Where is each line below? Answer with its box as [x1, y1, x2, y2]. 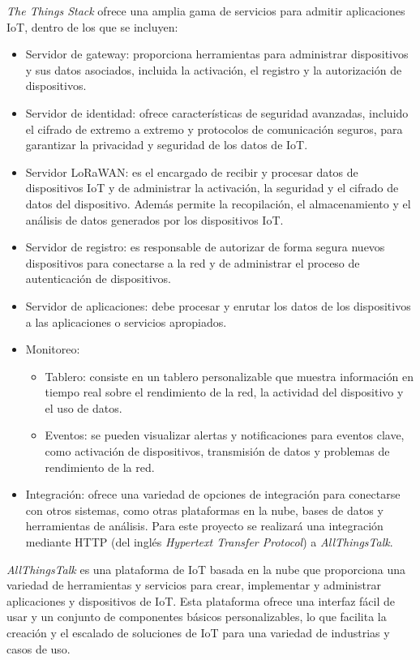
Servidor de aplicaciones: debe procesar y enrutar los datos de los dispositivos [25, 297, 411, 314]
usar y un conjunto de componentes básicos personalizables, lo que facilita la [6, 608, 387, 625]
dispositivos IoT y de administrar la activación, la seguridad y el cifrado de [25, 179, 399, 196]
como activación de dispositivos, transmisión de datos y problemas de [45, 443, 390, 460]
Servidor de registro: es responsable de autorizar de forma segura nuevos [25, 238, 385, 255]
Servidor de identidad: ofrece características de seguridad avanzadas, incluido [25, 104, 409, 121]
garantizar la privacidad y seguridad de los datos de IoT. [25, 136, 308, 153]
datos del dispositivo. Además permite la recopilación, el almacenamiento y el [25, 195, 411, 212]
